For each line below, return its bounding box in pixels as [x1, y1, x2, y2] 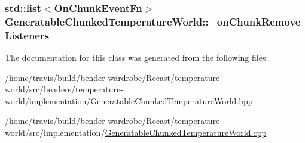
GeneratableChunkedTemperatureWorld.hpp [90, 94, 253, 107]
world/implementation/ [5, 94, 91, 107]
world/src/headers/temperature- [5, 83, 123, 95]
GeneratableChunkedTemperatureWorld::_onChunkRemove [5, 14, 301, 29]
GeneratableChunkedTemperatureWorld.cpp [105, 126, 267, 139]
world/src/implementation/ [5, 126, 105, 139]
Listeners [5, 27, 50, 42]
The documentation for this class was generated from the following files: [5, 51, 269, 64]
